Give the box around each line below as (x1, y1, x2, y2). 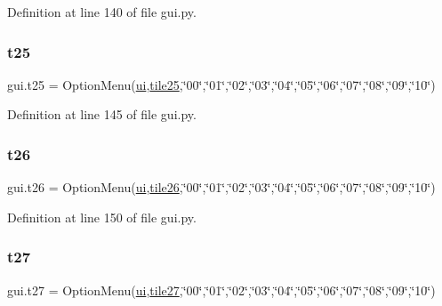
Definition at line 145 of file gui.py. (7, 105, 197, 124)
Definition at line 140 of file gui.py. (7, 3, 197, 20)
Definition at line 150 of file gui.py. (7, 207, 197, 226)
